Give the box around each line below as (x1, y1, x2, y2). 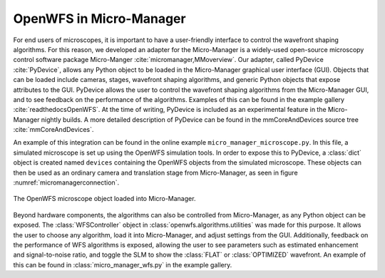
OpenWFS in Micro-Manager (13, 11, 186, 26)
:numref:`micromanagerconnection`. (13, 178, 120, 187)
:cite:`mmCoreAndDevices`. (13, 125, 94, 134)
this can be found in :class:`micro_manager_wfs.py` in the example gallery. (13, 260, 232, 269)
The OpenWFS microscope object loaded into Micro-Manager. (13, 195, 196, 203)
